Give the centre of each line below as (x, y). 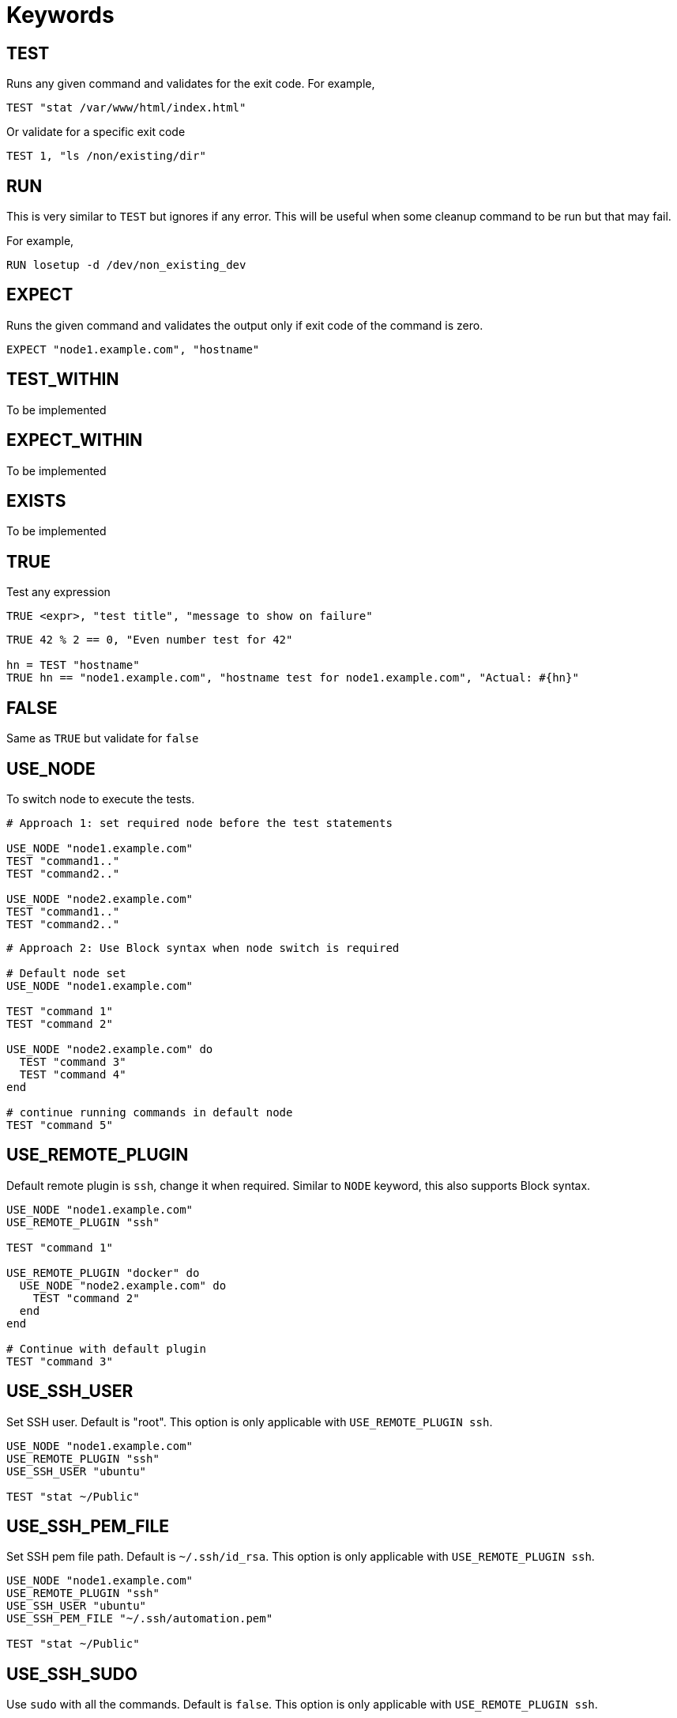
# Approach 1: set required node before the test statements (199, 823)
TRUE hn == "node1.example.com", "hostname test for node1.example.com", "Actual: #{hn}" (293, 678)
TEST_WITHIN (63, 379)
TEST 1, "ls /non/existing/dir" (106, 156)
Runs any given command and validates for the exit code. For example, (191, 84)
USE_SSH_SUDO (72, 1674)
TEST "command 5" (60, 1125)
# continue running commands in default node (150, 1112)
